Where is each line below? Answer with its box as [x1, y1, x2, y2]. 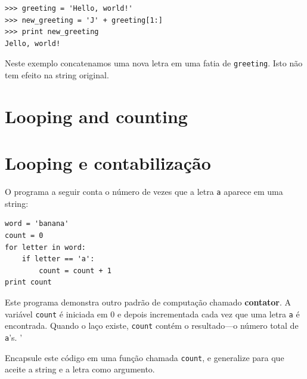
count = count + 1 [39, 266, 111, 275]
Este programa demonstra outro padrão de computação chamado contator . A [5, 295, 292, 308]
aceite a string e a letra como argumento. [5, 363, 155, 375]
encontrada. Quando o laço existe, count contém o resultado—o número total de [5, 319, 299, 332]
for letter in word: [5, 243, 86, 252]
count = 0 [5, 231, 44, 240]
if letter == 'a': [21, 255, 95, 264]
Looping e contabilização [5, 151, 211, 175]
